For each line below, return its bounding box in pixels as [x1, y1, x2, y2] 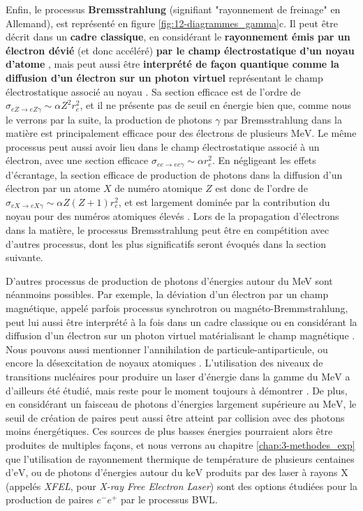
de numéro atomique [114, 181, 202, 195]
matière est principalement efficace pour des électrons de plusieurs [6, 126, 288, 140]
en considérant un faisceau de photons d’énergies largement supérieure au [6, 397, 320, 411]
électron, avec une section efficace [6, 153, 149, 168]
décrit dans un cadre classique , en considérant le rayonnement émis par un [6, 29, 350, 44]
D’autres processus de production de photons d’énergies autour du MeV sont [6, 273, 333, 288]
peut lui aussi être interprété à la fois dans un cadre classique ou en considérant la [6, 314, 357, 329]
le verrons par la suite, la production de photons [6, 112, 212, 126]
